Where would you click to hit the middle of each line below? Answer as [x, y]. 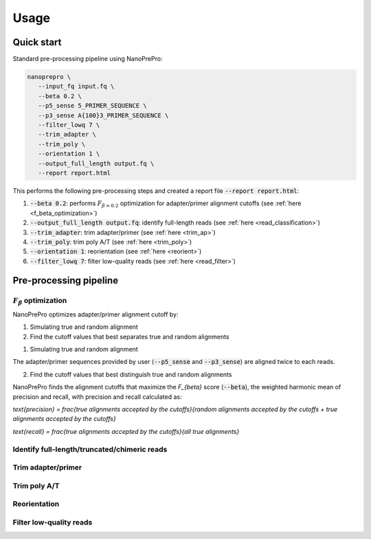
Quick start [37, 42]
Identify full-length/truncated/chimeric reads [90, 449]
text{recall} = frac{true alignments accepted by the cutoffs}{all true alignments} [126, 431]
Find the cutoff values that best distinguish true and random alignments [131, 374]
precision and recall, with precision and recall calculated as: [97, 397]
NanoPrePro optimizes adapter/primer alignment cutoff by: [95, 314]
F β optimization [40, 301]
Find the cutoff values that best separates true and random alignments [130, 336]
